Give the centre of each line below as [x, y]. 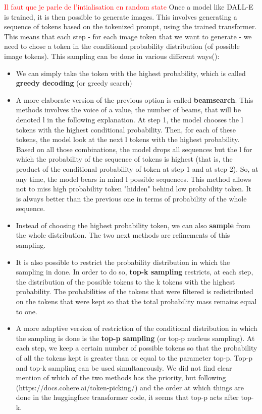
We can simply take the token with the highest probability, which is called [131, 73]
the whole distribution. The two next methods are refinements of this [123, 235]
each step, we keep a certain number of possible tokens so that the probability [137, 348]
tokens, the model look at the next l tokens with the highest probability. [128, 139]
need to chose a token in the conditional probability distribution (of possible [122, 46]
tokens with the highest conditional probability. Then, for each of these [126, 129]
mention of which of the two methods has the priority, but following [121, 377]
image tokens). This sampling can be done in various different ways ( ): [112, 56]
